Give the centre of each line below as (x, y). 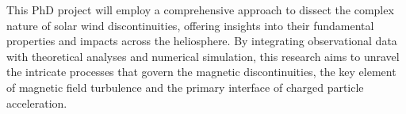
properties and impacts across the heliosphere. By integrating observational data (202, 41)
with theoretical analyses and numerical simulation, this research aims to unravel (203, 56)
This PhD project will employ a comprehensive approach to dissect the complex (200, 9)
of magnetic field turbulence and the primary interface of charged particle (185, 87)
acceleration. (37, 103)
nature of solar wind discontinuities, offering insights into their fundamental (190, 25)
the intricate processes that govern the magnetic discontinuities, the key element (201, 72)
